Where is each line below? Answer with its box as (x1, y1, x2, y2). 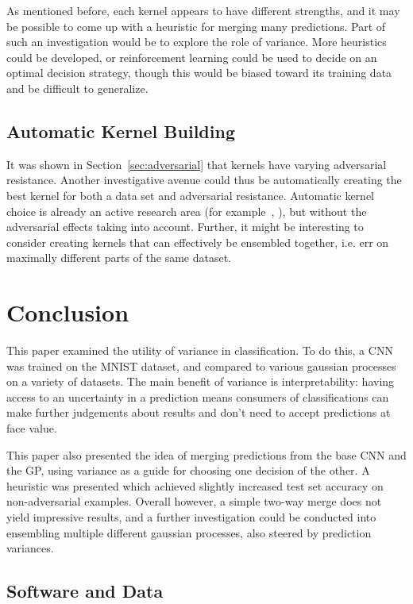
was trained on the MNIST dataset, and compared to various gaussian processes (6, 357, 396, 374)
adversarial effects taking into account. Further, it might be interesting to (6, 218, 364, 235)
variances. (6, 540, 54, 556)
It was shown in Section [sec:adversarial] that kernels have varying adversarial (6, 156, 387, 172)
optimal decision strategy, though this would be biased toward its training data (6, 64, 392, 81)
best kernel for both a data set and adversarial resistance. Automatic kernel (6, 187, 374, 203)
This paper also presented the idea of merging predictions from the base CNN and (6, 446, 407, 463)
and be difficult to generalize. (6, 79, 149, 96)
